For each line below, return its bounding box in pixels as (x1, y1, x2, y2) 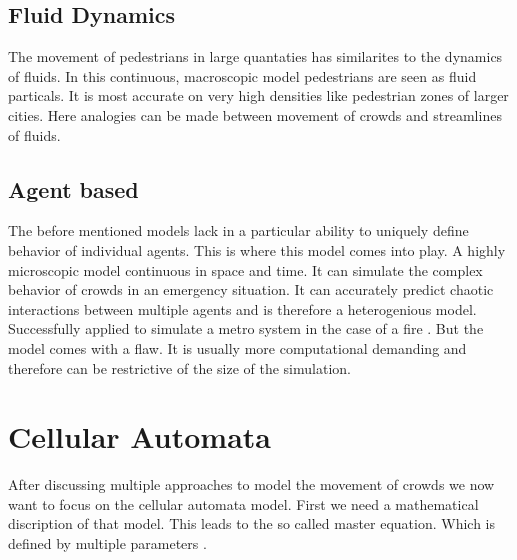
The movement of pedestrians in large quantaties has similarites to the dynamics (8, 46, 503, 67)
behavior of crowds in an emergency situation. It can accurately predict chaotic (8, 279, 494, 300)
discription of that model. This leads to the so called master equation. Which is (8, 513, 496, 534)
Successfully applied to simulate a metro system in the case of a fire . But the (8, 318, 484, 339)
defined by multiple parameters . (8, 533, 207, 554)
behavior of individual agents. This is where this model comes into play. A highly (8, 239, 506, 260)
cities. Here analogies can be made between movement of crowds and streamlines (8, 104, 502, 125)
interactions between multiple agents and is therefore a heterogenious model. (8, 298, 477, 319)
